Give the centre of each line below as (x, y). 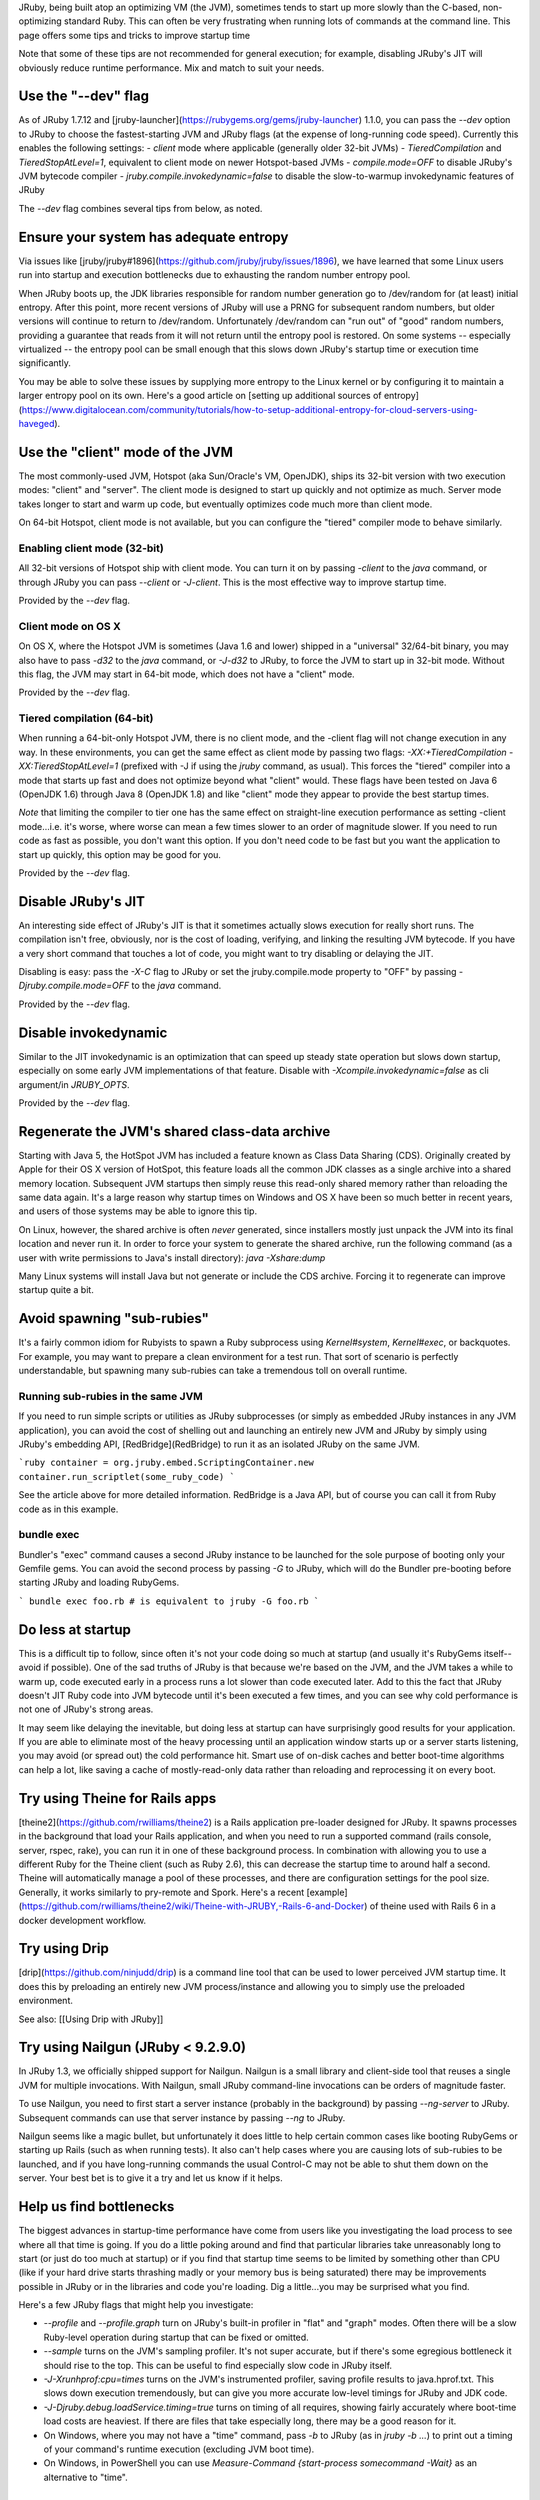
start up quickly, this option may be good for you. (120, 854)
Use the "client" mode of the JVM (126, 451)
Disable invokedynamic (93, 1032)
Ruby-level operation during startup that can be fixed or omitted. (176, 2337)
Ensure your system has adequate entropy (153, 236)
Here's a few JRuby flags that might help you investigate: (136, 2305)
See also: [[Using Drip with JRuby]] (91, 2019)
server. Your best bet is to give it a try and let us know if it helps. (151, 2178)
